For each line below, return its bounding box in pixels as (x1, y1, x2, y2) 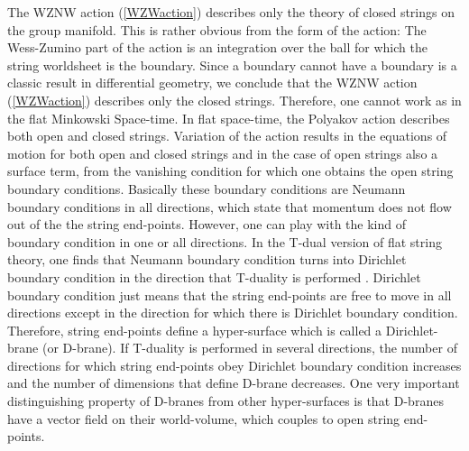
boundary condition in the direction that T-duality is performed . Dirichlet (7, 267, 421, 286)
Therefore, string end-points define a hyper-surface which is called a (7, 320, 382, 339)
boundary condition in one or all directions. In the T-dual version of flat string (7, 232, 442, 251)
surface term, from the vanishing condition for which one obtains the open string (7, 161, 454, 180)
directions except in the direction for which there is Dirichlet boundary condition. (7, 303, 458, 322)
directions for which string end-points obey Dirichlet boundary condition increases (7, 355, 462, 374)
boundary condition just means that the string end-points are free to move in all (7, 285, 452, 304)
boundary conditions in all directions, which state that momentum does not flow (7, 197, 452, 216)
